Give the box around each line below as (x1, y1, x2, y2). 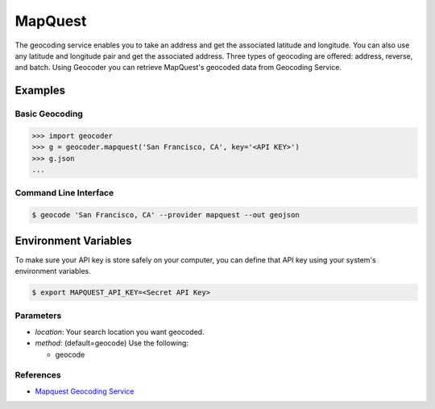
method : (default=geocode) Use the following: (35, 338, 189, 348)
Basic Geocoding (14, 109, 84, 120)
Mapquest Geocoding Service (35, 386, 135, 396)
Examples (14, 84, 66, 97)
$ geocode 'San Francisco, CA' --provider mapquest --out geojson (31, 210, 300, 220)
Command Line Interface (14, 188, 114, 199)
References (14, 370, 61, 381)
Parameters (14, 310, 62, 321)
